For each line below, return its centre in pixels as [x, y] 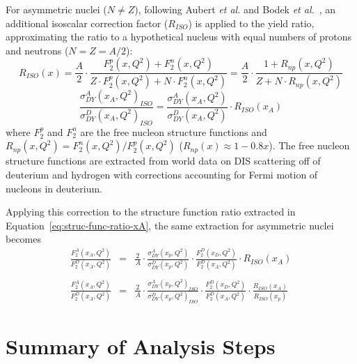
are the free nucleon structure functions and [174, 131]
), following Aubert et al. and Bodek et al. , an [235, 9]
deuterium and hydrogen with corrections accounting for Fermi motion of [162, 174]
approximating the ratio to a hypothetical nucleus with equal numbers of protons [179, 37]
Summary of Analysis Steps [141, 346]
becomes [24, 239]
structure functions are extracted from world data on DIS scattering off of [163, 161]
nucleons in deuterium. [54, 188]
